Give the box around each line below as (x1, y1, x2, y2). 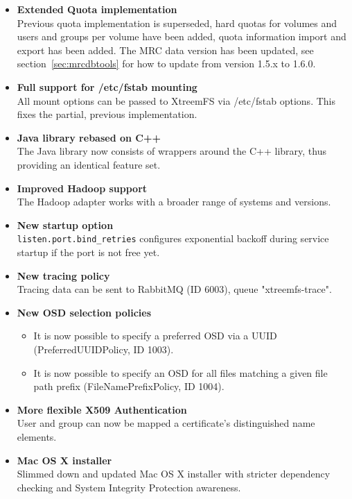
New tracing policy (17, 268, 110, 282)
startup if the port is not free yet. (17, 244, 160, 259)
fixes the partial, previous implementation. (17, 107, 197, 121)
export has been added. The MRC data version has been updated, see (17, 42, 314, 57)
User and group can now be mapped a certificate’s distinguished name (17, 416, 315, 430)
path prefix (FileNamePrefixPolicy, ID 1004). (33, 379, 225, 394)
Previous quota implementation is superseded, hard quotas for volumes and (17, 15, 337, 30)
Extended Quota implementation (17, 2, 177, 16)
